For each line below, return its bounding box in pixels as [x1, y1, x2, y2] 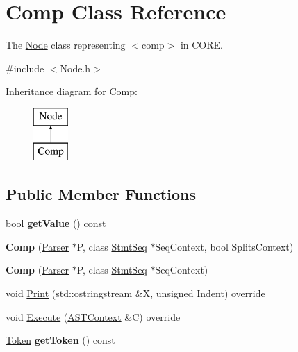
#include [6, 60, 44, 75]
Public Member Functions [6, 183, 196, 205]
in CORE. [180, 37, 223, 52]
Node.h [60, 60, 91, 75]
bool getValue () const [6, 216, 106, 231]
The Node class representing [6, 37, 126, 52]
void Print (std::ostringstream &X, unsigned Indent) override [6, 286, 265, 301]
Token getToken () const [6, 333, 115, 347]
